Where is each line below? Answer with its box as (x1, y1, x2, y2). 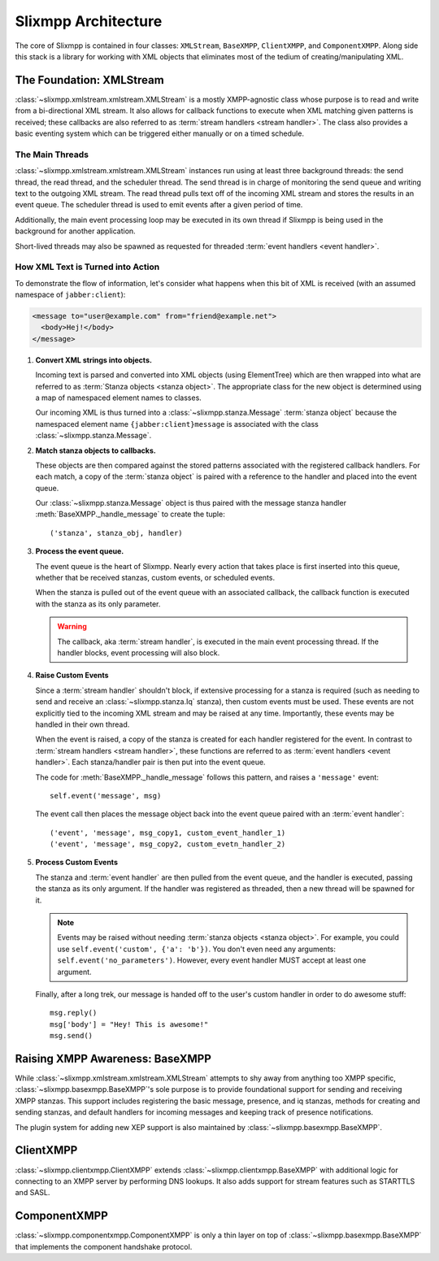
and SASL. (15, 1188, 50, 1198)
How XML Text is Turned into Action (15, 261, 160, 272)
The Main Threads (15, 149, 89, 160)
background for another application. (15, 226, 136, 236)
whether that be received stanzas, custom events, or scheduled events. (35, 573, 276, 583)
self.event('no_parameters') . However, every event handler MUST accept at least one (57, 955, 367, 965)
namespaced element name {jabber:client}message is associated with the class (35, 419, 319, 428)
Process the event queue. (35, 546, 124, 556)
